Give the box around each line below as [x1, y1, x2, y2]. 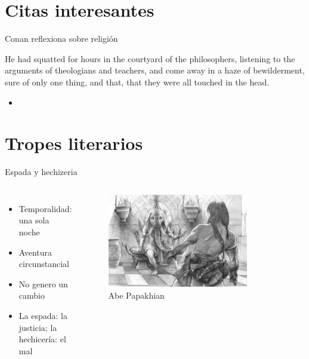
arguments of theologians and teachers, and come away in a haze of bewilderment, [5, 64, 305, 76]
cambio [18, 289, 45, 302]
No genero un [18, 277, 68, 290]
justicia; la [18, 321, 57, 333]
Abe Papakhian [108, 289, 165, 301]
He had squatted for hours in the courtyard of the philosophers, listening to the [5, 52, 295, 65]
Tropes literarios [5, 131, 143, 155]
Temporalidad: [18, 202, 72, 214]
